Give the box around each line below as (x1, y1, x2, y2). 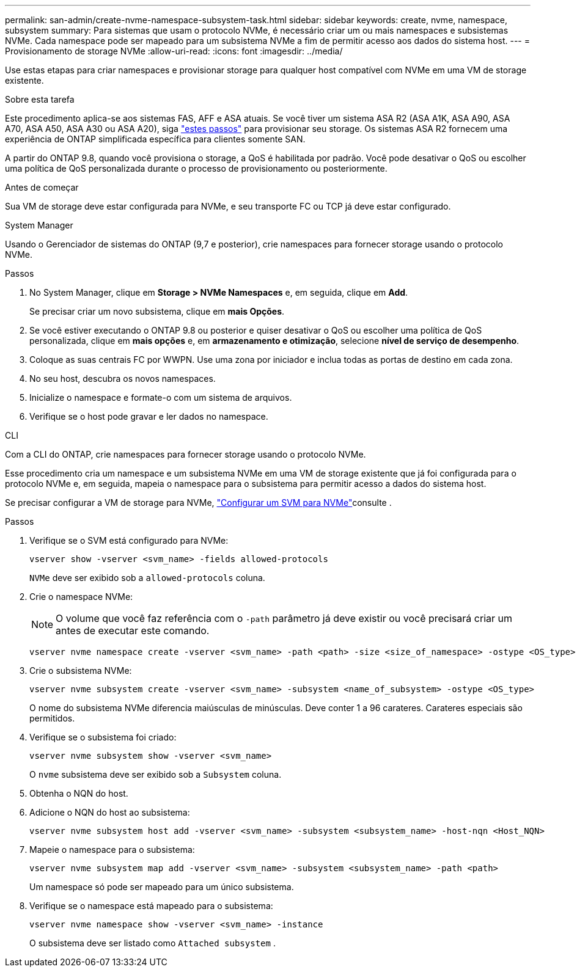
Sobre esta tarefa (5, 94, 75, 104)
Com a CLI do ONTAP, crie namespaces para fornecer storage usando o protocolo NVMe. (5, 449, 366, 459)
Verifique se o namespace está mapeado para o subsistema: (29, 901, 273, 911)
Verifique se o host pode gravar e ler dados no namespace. (29, 411, 268, 422)
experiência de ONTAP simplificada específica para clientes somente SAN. (5, 134, 306, 144)
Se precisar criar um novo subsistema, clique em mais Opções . (29, 306, 285, 316)
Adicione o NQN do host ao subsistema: (29, 807, 190, 817)
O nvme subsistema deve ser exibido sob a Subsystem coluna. (29, 769, 282, 780)
